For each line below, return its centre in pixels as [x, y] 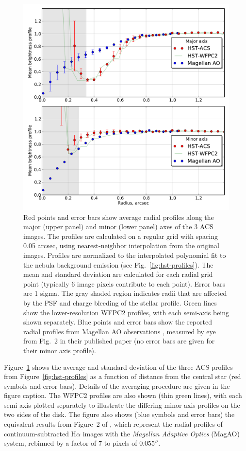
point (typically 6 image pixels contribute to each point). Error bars [124, 283]
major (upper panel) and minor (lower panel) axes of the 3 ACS [118, 226]
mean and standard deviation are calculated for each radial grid [118, 274]
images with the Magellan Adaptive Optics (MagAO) [161, 433]
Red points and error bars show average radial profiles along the [119, 217]
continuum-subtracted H [40, 433]
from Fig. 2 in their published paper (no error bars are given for [119, 341]
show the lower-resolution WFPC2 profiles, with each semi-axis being [126, 312]
